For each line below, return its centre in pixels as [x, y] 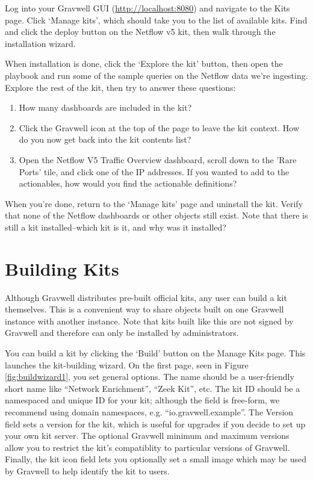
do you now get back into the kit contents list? [105, 139]
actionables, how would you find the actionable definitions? [128, 183]
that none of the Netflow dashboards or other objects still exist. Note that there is [156, 215]
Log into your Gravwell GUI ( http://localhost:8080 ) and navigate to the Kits [147, 8]
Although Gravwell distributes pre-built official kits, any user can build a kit [146, 297]
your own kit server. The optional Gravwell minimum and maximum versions [147, 436]
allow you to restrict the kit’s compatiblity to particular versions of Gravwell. [147, 447]
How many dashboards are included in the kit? [105, 107]
